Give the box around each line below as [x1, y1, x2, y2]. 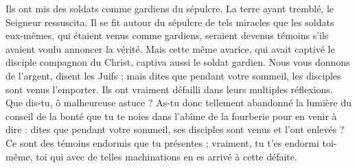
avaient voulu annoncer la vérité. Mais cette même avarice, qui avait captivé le [5, 41, 335, 56]
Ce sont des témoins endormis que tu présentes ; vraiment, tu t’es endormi [5, 135, 319, 149]
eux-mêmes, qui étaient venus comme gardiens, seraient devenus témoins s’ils [5, 28, 329, 43]
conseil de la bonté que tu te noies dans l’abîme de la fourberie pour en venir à [5, 108, 337, 123]
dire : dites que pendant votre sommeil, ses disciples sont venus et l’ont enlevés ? [5, 122, 345, 136]
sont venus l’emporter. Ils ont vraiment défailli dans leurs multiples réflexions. [5, 82, 333, 96]
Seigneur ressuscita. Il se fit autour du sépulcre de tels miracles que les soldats [5, 14, 334, 29]
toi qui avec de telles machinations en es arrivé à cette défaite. [36, 149, 297, 163]
